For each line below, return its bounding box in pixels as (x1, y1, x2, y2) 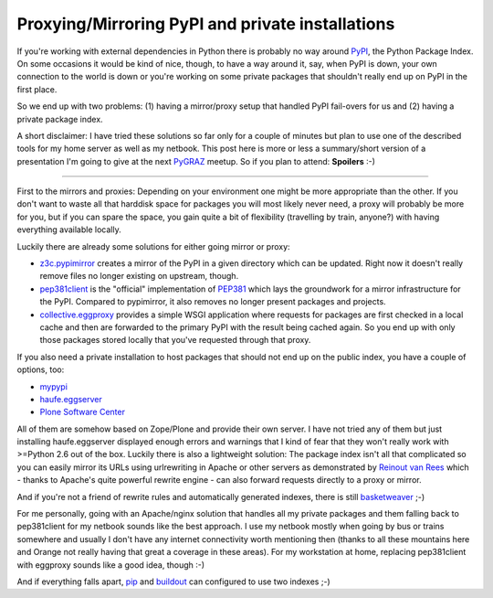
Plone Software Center (39, 407, 125, 418)
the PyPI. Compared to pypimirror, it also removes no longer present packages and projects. (39, 296, 387, 307)
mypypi (39, 380, 68, 392)
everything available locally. (16, 224, 122, 235)
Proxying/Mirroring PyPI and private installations (16, 14, 395, 34)
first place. (16, 83, 58, 95)
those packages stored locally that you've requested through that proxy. (39, 335, 311, 346)
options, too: (16, 364, 65, 375)
